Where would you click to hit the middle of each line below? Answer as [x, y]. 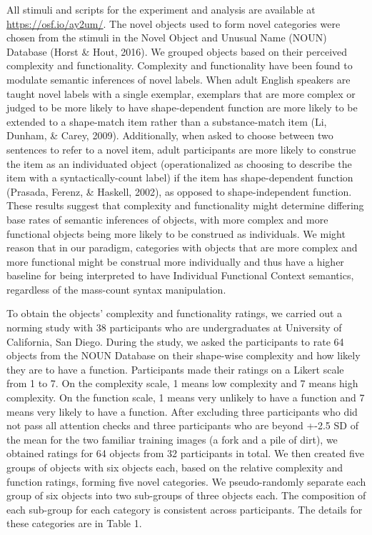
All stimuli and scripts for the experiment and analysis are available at [161, 9]
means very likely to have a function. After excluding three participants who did [182, 411]
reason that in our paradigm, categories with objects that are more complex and [182, 247]
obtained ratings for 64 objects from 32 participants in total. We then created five [185, 453]
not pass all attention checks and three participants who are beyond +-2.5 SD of [182, 425]
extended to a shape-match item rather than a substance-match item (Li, [167, 121]
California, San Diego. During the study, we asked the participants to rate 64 [175, 341]
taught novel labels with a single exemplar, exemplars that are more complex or [181, 93]
